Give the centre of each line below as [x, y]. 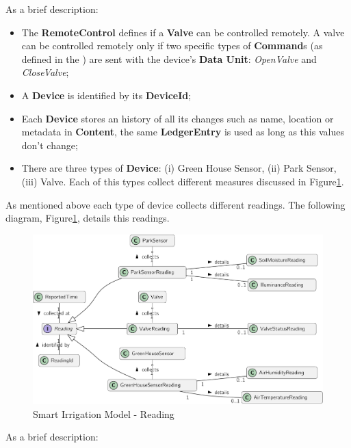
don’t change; [50, 145]
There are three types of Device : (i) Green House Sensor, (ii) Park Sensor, [179, 168]
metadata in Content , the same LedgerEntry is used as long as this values [183, 132]
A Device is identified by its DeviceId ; [106, 95]
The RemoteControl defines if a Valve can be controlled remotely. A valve [183, 32]
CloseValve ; [45, 72]
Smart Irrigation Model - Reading [104, 413]
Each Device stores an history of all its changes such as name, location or [178, 118]
